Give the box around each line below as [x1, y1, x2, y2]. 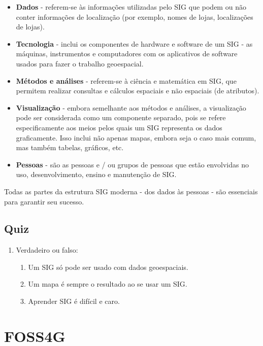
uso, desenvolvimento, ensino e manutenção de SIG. [16, 169, 177, 180]
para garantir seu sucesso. [4, 196, 84, 206]
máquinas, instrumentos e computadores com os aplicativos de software [16, 48, 238, 59]
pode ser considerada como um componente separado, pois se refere [16, 112, 226, 123]
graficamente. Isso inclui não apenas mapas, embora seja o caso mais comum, [16, 132, 256, 143]
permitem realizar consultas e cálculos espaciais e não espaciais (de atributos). [16, 85, 259, 96]
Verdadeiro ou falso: [16, 245, 78, 255]
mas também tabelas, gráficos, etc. [16, 142, 124, 153]
